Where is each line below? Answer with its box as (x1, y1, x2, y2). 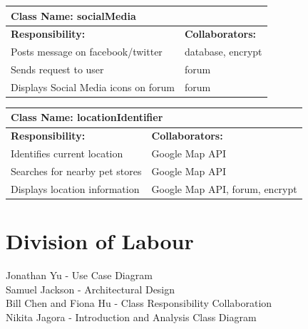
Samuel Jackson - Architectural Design (6, 281, 175, 296)
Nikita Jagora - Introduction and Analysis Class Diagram (6, 309, 257, 324)
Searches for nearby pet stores (11, 164, 142, 178)
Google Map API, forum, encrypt (151, 181, 297, 196)
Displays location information (11, 181, 140, 196)
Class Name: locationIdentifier (11, 110, 163, 125)
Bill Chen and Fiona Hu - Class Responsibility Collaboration (6, 296, 272, 310)
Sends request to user (11, 62, 104, 77)
